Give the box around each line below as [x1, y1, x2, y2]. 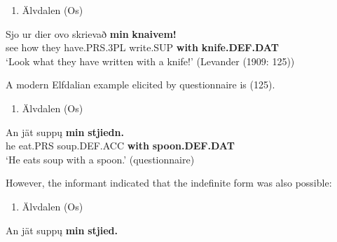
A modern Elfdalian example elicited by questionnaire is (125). [6, 77, 275, 92]
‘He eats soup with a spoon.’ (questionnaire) [6, 152, 195, 166]
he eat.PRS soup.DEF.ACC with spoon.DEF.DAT [6, 138, 235, 153]
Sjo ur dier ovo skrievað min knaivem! [6, 26, 177, 41]
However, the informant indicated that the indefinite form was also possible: [6, 175, 332, 190]
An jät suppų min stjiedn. [6, 124, 124, 139]
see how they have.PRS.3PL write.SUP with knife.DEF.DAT [6, 40, 279, 55]
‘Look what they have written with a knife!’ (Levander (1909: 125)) [6, 53, 295, 68]
